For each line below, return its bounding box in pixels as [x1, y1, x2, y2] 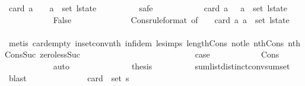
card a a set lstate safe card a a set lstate [8, 2, 288, 14]
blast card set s [8, 71, 129, 84]
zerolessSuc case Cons [40, 48, 279, 60]
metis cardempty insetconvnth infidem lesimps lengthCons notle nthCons [8, 36, 284, 49]
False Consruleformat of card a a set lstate [53, 13, 290, 26]
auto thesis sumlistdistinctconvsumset [53, 59, 290, 72]
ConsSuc [5, 48, 36, 60]
